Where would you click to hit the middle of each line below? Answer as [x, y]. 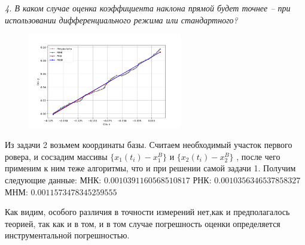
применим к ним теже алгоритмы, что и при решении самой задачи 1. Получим [150, 168]
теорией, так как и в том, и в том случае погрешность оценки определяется [143, 223]
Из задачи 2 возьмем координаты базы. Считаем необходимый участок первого [149, 145]
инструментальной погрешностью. [67, 235]
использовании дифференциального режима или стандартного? [121, 19]
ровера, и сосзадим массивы [56, 156]
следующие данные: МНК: [53, 179]
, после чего [258, 156]
